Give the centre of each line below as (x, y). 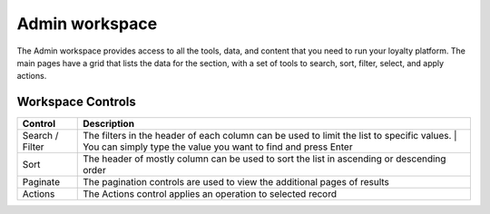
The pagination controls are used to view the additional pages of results (236, 182)
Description (109, 124)
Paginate (41, 182)
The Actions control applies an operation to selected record (210, 194)
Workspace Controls (76, 102)
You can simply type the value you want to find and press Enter (218, 147)
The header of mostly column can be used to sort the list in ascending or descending (265, 159)
